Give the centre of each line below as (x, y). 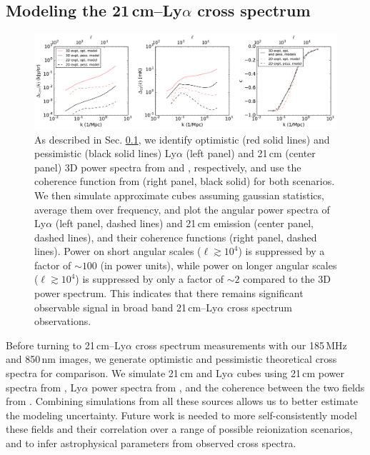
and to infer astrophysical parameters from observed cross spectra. (151, 443)
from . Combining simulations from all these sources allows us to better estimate (182, 401)
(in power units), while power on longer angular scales (219, 265)
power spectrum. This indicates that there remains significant (169, 293)
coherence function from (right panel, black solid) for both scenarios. (185, 181)
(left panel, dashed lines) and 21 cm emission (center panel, (185, 223)
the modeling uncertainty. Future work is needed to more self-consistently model (181, 415)
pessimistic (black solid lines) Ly (105, 153)
